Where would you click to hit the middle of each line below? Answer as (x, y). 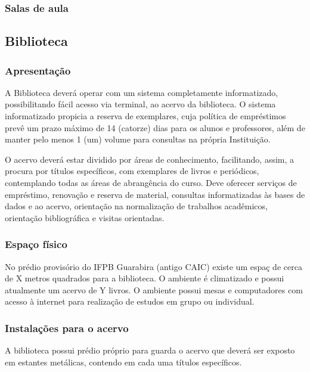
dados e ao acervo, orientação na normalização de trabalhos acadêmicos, (136, 206)
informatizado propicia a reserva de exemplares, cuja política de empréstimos (145, 116)
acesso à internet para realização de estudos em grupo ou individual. (130, 301)
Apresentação (38, 70)
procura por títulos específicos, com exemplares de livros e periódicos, (132, 171)
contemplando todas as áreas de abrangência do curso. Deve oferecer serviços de (151, 182)
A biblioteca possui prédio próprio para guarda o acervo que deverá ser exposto (150, 350)
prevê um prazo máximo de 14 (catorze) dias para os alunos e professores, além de (155, 127)
